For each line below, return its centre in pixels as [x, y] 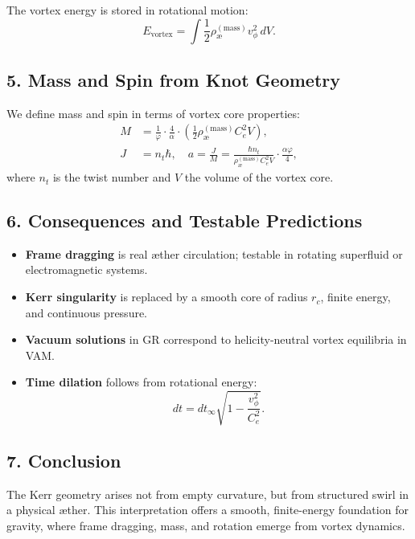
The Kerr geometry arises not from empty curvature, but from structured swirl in [208, 494]
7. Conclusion [64, 460]
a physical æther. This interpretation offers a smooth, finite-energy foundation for [207, 510]
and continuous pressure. [86, 312]
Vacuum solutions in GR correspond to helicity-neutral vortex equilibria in [216, 339]
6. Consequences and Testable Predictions [185, 220]
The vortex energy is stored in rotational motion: [127, 10]
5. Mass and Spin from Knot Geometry [174, 79]
